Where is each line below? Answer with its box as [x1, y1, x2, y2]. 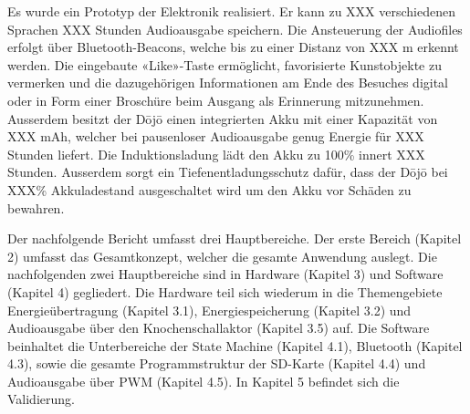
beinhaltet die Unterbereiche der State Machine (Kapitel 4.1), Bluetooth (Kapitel [7, 336, 463, 355]
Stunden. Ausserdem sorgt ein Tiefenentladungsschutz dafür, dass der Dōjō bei [7, 162, 448, 181]
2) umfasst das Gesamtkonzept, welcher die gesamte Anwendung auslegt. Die [7, 246, 437, 265]
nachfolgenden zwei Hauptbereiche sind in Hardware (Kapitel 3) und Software [7, 264, 444, 284]
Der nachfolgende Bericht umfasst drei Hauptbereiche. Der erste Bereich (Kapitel [7, 229, 462, 248]
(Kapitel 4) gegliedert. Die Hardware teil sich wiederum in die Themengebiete [7, 282, 443, 301]
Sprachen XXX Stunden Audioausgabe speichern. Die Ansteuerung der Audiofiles [7, 19, 463, 38]
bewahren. [7, 198, 65, 217]
